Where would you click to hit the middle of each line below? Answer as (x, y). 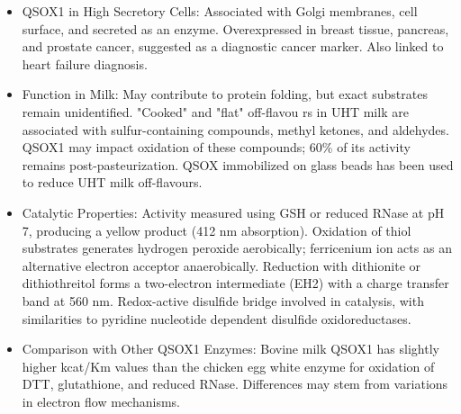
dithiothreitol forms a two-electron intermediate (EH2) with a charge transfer (235, 283)
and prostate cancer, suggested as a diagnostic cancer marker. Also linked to (233, 46)
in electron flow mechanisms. (101, 401)
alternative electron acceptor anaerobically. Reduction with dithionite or (221, 265)
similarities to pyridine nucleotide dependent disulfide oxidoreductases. (217, 318)
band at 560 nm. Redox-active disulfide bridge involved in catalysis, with (223, 300)
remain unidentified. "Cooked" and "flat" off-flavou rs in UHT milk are (215, 111)
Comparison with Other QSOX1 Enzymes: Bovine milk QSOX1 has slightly (230, 349)
